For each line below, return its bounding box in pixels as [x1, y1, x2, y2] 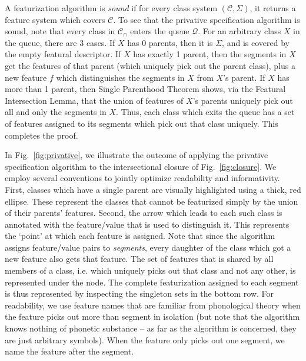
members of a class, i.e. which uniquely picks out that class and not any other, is [5, 264, 296, 277]
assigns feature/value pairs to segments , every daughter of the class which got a [5, 241, 291, 253]
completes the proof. [5, 129, 78, 141]
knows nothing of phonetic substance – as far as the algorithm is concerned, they [5, 322, 297, 334]
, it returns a [250, 2, 296, 14]
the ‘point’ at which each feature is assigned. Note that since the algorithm [5, 229, 275, 242]
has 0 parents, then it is [127, 36, 213, 48]
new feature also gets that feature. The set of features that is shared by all [5, 252, 274, 265]
